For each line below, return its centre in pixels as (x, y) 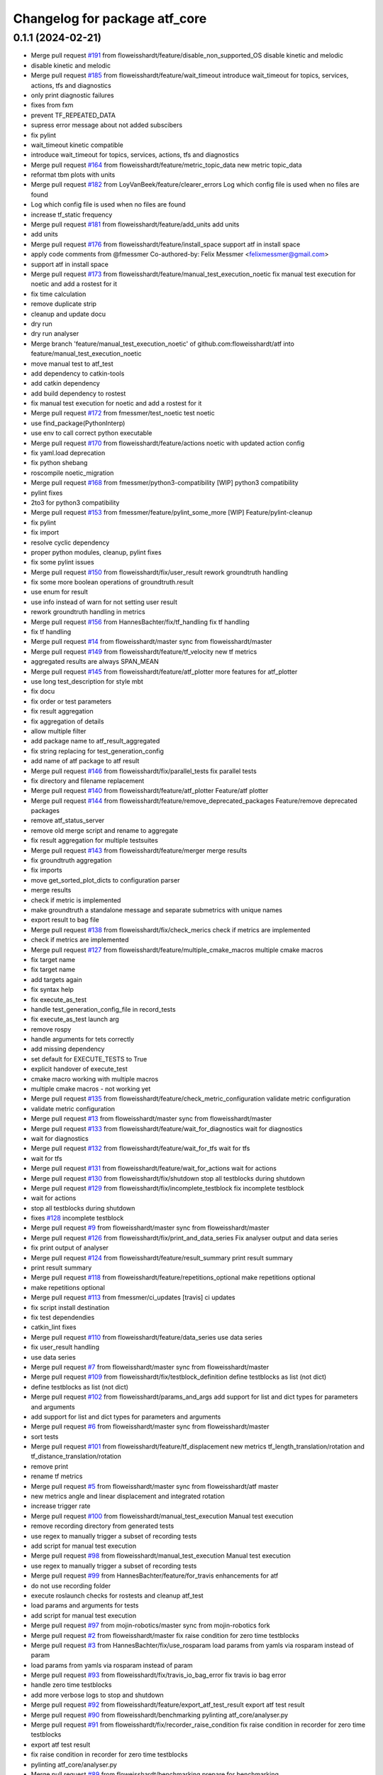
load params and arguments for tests (85, 1605)
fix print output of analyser (70, 1248)
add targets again (56, 979)
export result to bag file (65, 920)
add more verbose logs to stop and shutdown (98, 1695)
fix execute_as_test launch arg (75, 1020)
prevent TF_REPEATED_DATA (73, 115)
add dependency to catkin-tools (78, 373)
